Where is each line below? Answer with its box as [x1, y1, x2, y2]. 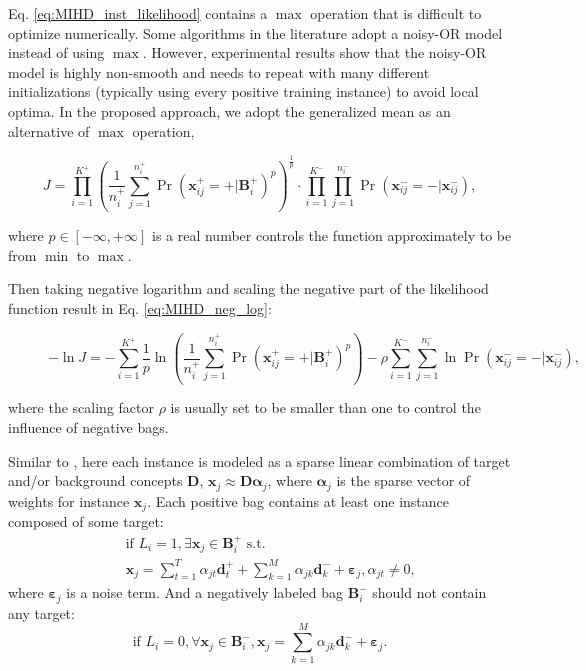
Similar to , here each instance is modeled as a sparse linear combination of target [8, 450, 511, 471]
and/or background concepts [8, 470, 183, 491]
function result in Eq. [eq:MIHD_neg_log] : [8, 298, 272, 319]
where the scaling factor [8, 397, 154, 418]
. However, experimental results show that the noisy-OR [142, 42, 487, 63]
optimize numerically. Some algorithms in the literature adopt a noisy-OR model [8, 22, 503, 43]
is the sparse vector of [336, 470, 471, 491]
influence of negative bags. [8, 417, 169, 438]
